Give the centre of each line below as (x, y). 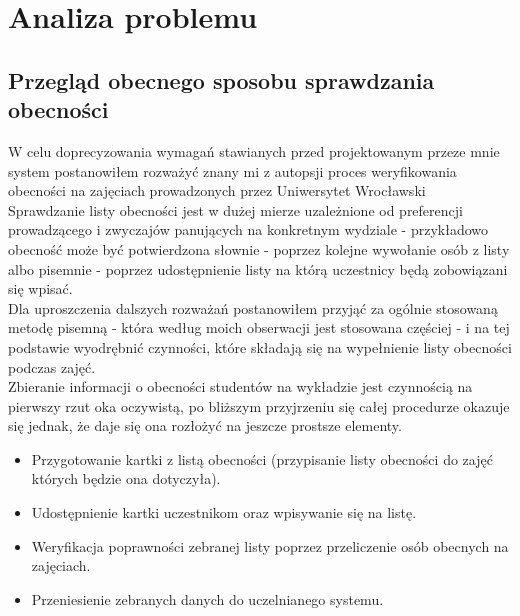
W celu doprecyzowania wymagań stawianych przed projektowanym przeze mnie (254, 150)
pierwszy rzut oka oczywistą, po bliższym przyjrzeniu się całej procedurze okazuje (259, 405)
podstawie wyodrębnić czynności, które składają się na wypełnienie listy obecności (260, 346)
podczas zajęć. (52, 366)
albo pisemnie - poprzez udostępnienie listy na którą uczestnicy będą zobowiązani (258, 268)
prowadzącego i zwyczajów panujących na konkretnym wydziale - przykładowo (248, 229)
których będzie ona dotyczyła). (126, 478)
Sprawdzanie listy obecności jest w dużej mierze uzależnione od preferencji (235, 209)
